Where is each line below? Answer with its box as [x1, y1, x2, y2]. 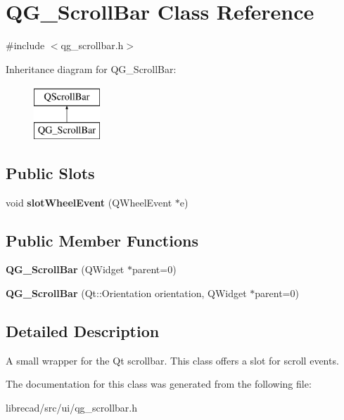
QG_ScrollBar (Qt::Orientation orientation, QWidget [6, 286, 247, 301]
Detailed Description [6, 320, 160, 342]
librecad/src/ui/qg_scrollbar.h [6, 400, 138, 415]
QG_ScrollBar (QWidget [6, 262, 125, 277]
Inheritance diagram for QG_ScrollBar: [6, 61, 177, 76]
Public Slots [6, 162, 95, 183]
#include [6, 38, 45, 53]
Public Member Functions [6, 229, 198, 251]
